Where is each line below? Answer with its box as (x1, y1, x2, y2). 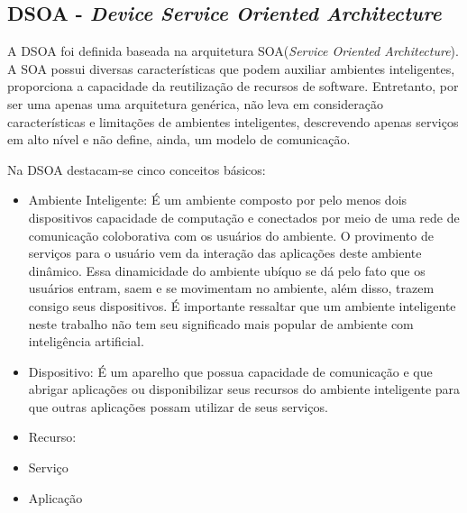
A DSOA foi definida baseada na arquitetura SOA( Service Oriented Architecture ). (7, 41, 459, 60)
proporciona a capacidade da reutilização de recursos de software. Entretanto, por (7, 77, 459, 96)
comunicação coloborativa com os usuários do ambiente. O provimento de (28, 225, 434, 244)
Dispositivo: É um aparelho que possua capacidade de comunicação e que (28, 362, 433, 380)
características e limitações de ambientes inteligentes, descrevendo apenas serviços (7, 112, 459, 131)
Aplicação (28, 488, 83, 507)
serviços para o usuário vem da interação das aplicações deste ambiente (28, 243, 422, 262)
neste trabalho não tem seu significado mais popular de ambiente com (28, 314, 414, 333)
